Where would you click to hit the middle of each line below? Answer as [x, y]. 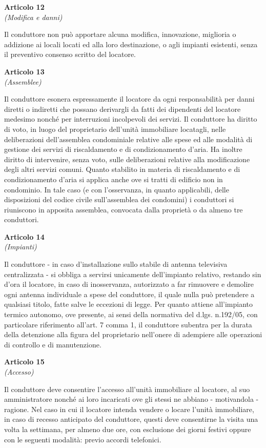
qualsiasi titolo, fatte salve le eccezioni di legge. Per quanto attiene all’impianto [129, 304]
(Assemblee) [23, 81]
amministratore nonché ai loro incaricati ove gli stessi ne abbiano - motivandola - [131, 399]
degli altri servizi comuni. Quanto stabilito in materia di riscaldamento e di [122, 169]
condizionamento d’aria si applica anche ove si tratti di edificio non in [114, 179]
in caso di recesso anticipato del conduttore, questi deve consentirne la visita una [131, 419]
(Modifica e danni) [33, 17]
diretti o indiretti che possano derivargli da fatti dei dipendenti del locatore [122, 109]
